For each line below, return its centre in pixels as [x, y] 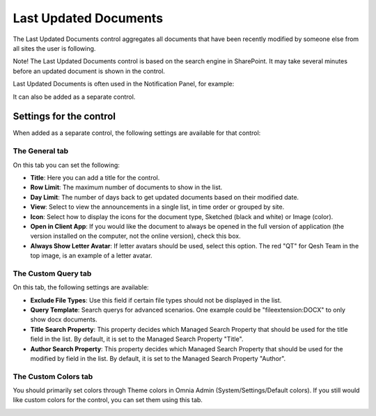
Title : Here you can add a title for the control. [95, 177]
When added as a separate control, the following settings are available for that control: [137, 133]
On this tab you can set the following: [66, 165]
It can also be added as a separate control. [74, 97]
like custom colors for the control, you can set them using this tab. [108, 400]
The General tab [41, 151]
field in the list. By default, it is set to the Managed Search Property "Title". [137, 339]
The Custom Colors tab [53, 376]
